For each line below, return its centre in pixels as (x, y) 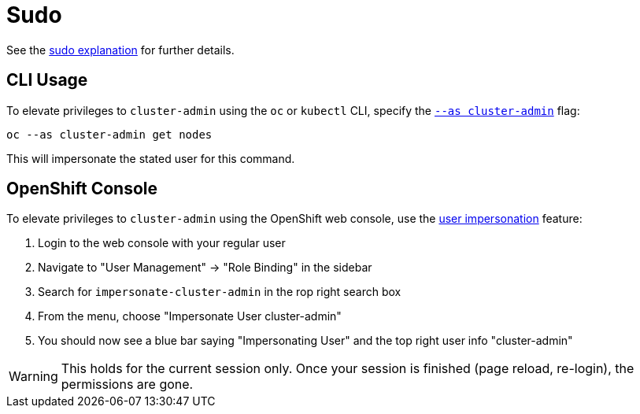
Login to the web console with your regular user (162, 243)
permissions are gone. (127, 384)
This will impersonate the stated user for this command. (151, 158)
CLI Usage (47, 80)
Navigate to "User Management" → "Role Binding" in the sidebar (205, 268)
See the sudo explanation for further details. (120, 50)
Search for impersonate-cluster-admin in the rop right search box (220, 292)
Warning (33, 377)
